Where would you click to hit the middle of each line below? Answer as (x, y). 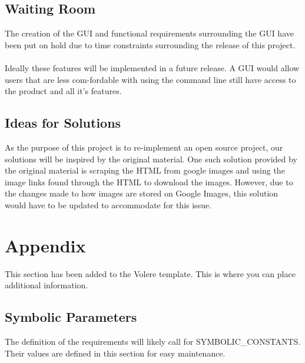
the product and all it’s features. (63, 91)
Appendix (45, 245)
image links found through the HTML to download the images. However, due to (149, 181)
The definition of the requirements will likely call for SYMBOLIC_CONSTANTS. (153, 342)
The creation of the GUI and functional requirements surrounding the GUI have (149, 33)
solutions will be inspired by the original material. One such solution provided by (151, 159)
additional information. (47, 285)
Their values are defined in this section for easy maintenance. (115, 353)
